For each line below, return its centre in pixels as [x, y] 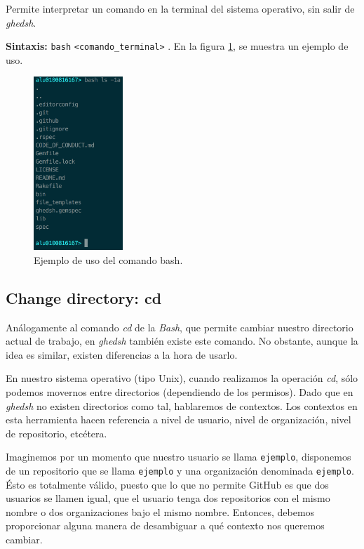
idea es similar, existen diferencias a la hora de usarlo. [122, 354]
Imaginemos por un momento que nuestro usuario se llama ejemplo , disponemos [178, 457]
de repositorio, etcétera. [56, 433]
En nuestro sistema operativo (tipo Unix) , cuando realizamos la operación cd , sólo [182, 378]
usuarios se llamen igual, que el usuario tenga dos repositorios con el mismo [168, 498]
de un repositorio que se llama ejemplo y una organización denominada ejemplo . [180, 471]
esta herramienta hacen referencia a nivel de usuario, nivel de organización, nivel [178, 419]
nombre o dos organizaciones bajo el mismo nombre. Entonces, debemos [160, 511]
